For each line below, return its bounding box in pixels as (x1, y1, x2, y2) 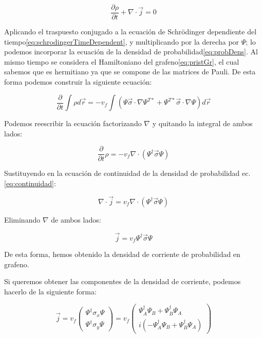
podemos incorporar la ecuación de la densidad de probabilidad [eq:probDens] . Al (4, 46, 258, 57)
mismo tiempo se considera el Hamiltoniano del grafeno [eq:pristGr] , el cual (4, 56, 239, 67)
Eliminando (4, 214, 41, 225)
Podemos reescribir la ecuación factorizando (4, 118, 142, 129)
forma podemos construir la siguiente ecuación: (4, 76, 152, 87)
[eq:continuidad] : (4, 177, 56, 188)
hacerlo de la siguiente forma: (4, 286, 97, 296)
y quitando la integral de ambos (152, 118, 253, 129)
